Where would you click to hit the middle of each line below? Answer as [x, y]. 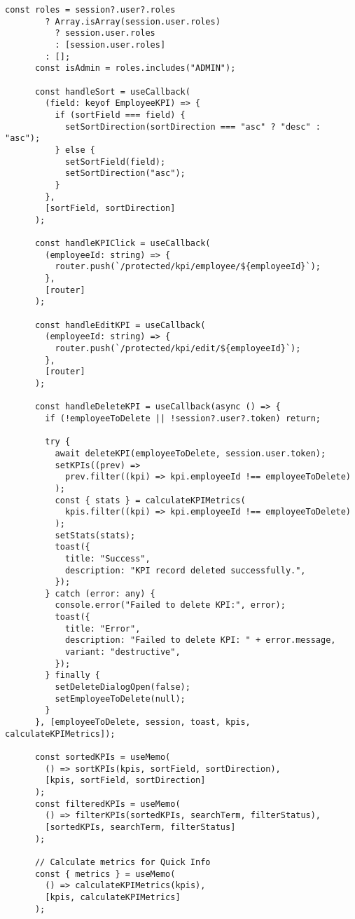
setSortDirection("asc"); [125, 173]
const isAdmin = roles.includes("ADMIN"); [135, 68]
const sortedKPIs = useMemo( [103, 757]
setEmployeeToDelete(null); [120, 699]
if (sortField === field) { [120, 115]
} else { [75, 150]
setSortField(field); [115, 162]
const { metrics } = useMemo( [105, 874]
